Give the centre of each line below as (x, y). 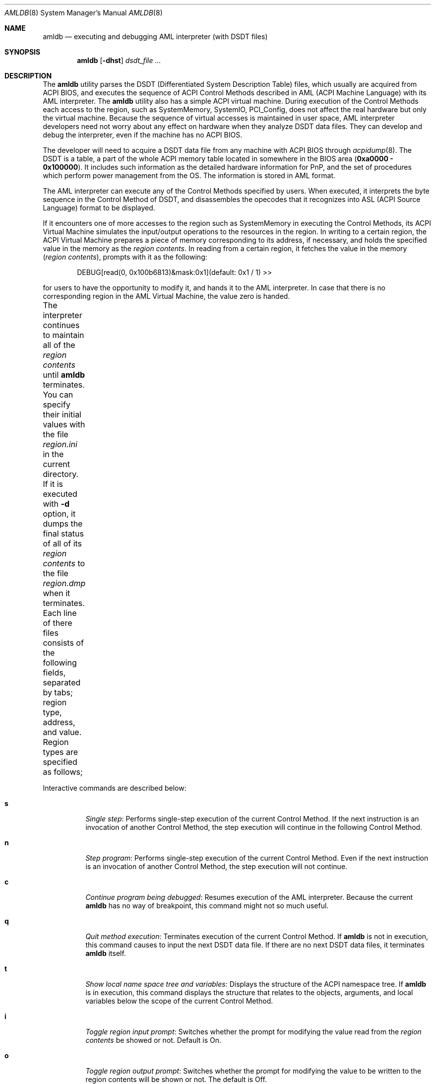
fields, (54, 673)
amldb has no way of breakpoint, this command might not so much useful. (207, 906)
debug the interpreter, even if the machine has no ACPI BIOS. (143, 135)
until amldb (64, 375)
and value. (62, 732)
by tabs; (58, 692)
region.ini (60, 444)
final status (63, 534)
